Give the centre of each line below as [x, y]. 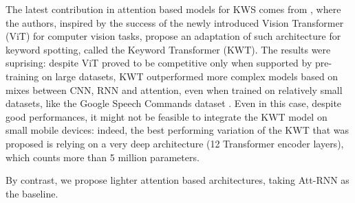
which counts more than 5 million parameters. [103, 157]
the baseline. [32, 193]
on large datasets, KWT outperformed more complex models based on [190, 76]
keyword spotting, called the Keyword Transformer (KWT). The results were [168, 49]
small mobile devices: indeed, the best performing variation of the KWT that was [177, 130]
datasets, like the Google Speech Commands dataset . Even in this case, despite [174, 103]
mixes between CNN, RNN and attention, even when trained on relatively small [174, 89]
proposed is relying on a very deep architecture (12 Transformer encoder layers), [175, 143]
